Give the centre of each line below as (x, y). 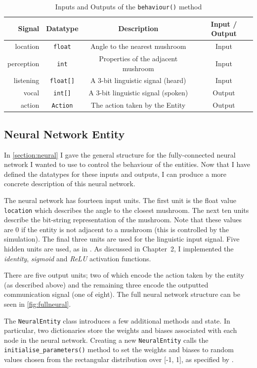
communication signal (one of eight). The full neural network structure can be (122, 294)
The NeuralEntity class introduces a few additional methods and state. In (117, 320)
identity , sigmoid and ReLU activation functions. (78, 258)
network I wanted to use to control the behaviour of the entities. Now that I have (127, 164)
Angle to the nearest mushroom (138, 46)
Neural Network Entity (64, 134)
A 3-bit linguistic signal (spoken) (138, 93)
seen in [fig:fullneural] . (38, 304)
